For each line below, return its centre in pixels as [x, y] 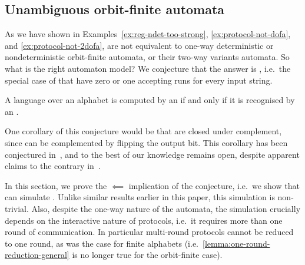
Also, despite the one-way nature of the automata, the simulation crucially [166, 208]
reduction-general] [37, 255]
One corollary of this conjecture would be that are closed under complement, [143, 131]
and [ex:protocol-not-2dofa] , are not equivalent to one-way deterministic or [139, 45]
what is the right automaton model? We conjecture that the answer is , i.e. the [148, 68]
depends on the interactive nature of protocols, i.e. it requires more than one [144, 220]
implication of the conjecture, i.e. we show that [214, 185]
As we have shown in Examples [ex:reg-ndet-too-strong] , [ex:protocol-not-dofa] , [148, 34]
